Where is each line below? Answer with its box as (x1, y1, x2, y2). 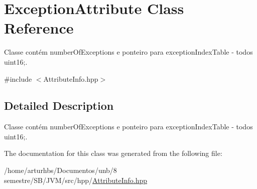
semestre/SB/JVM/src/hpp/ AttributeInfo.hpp (4, 174, 148, 185)
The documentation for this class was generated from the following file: (4, 148, 222, 158)
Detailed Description (4, 98, 114, 113)
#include (4, 73, 32, 84)
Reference (4, 18, 74, 38)
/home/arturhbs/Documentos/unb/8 (4, 165, 117, 175)
